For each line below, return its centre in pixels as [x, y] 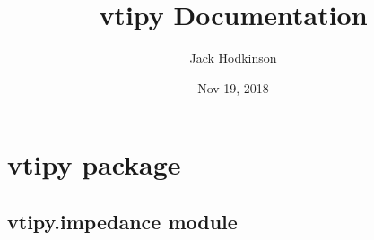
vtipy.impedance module [122, 221]
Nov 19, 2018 [233, 87]
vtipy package [94, 164]
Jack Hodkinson [233, 58]
